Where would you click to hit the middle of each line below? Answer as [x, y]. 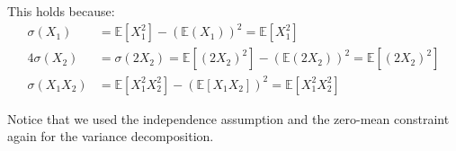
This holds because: [61, 11]
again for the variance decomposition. [111, 136]
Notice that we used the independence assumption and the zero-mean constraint [228, 118]
